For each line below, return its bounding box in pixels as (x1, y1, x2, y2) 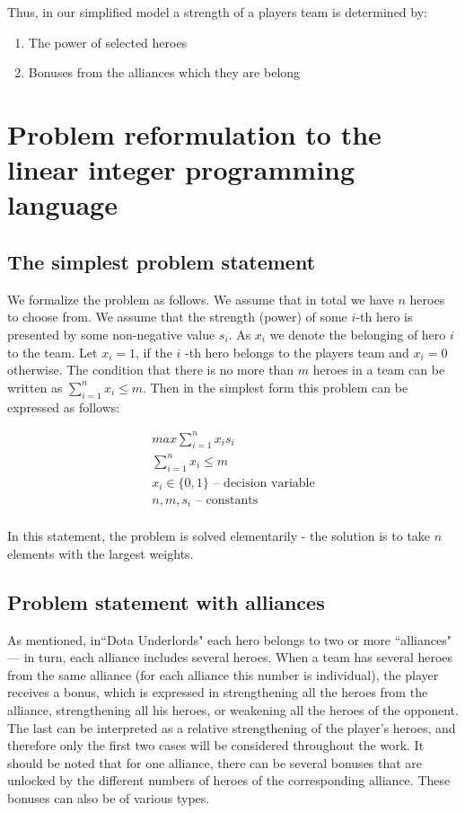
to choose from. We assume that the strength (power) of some (7, 307, 347, 326)
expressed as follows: (7, 397, 120, 416)
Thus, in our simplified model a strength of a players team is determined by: (7, 3, 427, 21)
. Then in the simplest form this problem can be (143, 377, 408, 396)
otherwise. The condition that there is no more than (7, 360, 294, 379)
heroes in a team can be (312, 360, 445, 379)
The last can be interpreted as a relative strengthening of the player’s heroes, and (7, 718, 456, 737)
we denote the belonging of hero (269, 324, 446, 343)
